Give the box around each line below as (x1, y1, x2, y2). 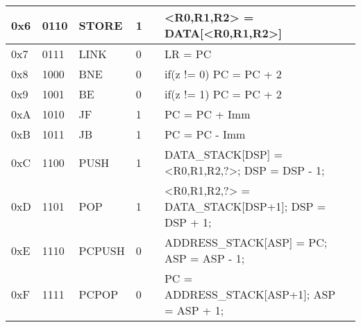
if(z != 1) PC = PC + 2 (164, 86, 282, 102)
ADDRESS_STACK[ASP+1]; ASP (164, 286, 336, 302)
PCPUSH (78, 242, 125, 258)
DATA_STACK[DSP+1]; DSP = (164, 198, 326, 214)
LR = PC (164, 46, 212, 62)
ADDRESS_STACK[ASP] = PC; (164, 234, 328, 250)
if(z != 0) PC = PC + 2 (164, 66, 282, 82)
